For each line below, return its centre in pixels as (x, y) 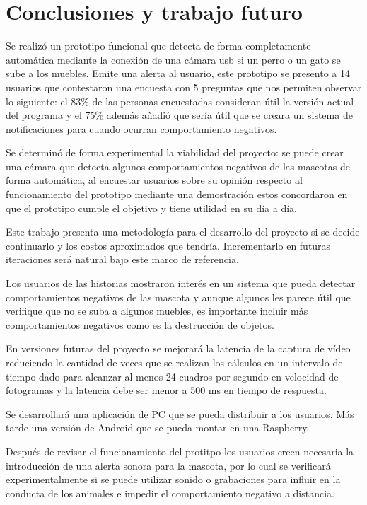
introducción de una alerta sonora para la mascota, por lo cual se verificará (168, 465)
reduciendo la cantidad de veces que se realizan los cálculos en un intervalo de (174, 362)
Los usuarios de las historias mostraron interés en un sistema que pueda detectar (181, 283)
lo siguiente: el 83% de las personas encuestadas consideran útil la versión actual (180, 101)
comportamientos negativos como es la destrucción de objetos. (140, 324)
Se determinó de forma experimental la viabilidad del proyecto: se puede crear (175, 152)
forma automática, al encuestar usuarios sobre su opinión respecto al (154, 180)
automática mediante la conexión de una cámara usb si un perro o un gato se (173, 59)
